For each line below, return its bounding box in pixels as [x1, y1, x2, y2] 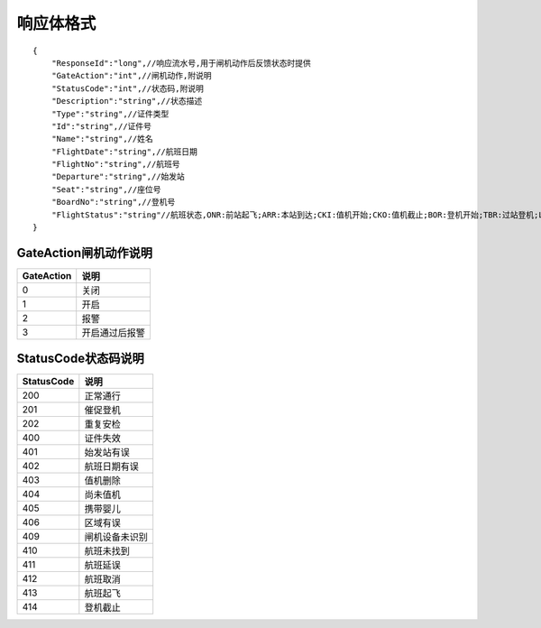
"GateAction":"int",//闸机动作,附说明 [50, 70, 212, 81]
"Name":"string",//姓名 [50, 134, 153, 144]
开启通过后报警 [81, 326, 146, 338]
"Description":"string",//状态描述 [50, 96, 203, 106]
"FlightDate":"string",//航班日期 [50, 146, 198, 157]
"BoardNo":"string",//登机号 [50, 197, 176, 208]
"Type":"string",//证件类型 [50, 108, 170, 119]
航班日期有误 [84, 460, 139, 473]
